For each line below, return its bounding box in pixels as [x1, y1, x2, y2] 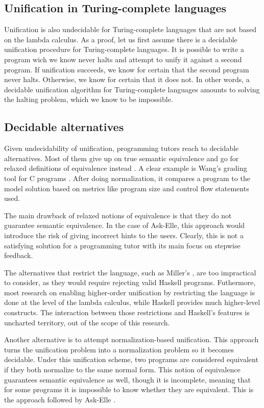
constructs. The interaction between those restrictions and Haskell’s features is [4, 307, 250, 318]
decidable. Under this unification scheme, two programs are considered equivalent [4, 354, 258, 365]
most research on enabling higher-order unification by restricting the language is [4, 287, 255, 297]
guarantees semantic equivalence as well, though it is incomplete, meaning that [4, 374, 251, 385]
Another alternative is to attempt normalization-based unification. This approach [4, 334, 259, 345]
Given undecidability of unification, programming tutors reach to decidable [4, 143, 239, 154]
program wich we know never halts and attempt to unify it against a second [4, 54, 242, 64]
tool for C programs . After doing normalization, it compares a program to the [4, 172, 250, 183]
